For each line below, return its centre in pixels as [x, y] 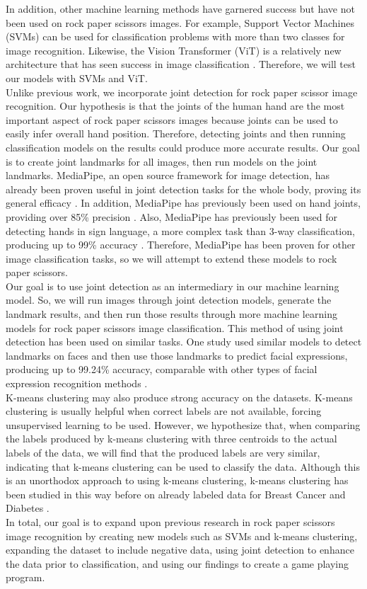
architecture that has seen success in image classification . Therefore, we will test [181, 64]
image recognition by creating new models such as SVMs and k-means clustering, [182, 536]
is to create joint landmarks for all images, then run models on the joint [162, 161]
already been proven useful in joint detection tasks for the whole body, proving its [183, 189]
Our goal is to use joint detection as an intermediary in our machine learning [173, 286]
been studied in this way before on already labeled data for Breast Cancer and [176, 494]
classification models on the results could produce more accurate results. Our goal [183, 147]
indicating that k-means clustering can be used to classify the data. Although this [183, 466]
